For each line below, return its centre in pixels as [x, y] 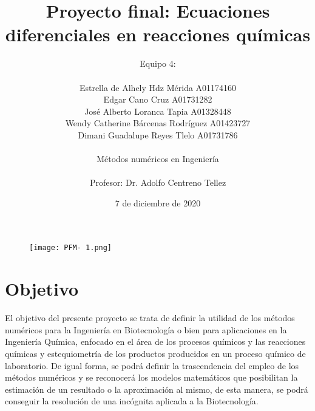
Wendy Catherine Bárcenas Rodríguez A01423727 [158, 123]
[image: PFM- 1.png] [71, 248]
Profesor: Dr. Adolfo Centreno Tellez [158, 182]
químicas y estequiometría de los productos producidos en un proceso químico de [155, 353]
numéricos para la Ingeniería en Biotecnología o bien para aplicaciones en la [146, 329]
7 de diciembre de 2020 [158, 202]
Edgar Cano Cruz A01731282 [158, 99]
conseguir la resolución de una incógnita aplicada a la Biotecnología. [132, 401]
